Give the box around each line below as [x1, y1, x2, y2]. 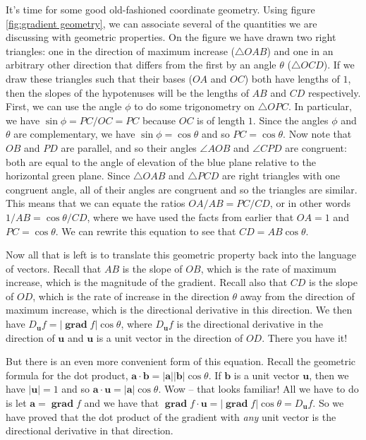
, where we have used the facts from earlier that [87, 209, 294, 224]
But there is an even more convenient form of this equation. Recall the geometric [6, 354, 356, 369]
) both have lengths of [244, 71, 340, 85]
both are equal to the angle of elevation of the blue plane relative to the [6, 154, 316, 169]
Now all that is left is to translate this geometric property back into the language [6, 247, 357, 262]
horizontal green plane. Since [6, 168, 130, 183]
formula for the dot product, [6, 367, 128, 382]
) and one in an [267, 43, 334, 58]
